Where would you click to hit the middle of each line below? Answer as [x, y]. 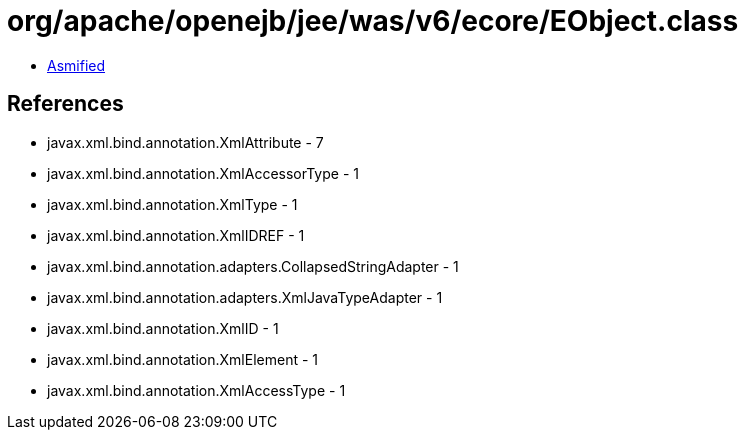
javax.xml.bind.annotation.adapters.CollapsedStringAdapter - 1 [253, 266]
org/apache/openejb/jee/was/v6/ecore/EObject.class [373, 21]
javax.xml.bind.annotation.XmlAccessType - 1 [196, 390]
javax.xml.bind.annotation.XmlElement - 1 [182, 359]
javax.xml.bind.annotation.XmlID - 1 [163, 328]
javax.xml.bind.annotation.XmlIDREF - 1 [176, 235]
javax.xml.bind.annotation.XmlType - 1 [172, 204]
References [65, 104]
